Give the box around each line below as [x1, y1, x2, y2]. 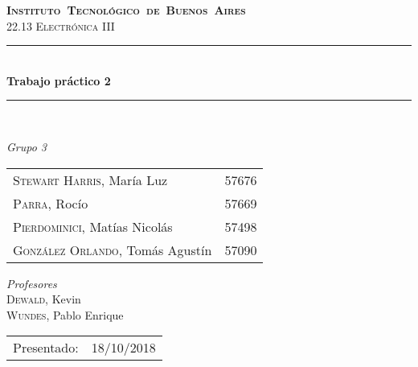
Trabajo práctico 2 [6, 72, 111, 89]
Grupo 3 [6, 138, 47, 155]
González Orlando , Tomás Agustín [13, 240, 212, 259]
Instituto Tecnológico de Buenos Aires [6, 2, 246, 18]
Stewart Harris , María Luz [13, 170, 168, 189]
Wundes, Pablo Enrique [6, 306, 124, 323]
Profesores [6, 274, 57, 291]
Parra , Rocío [13, 193, 88, 212]
